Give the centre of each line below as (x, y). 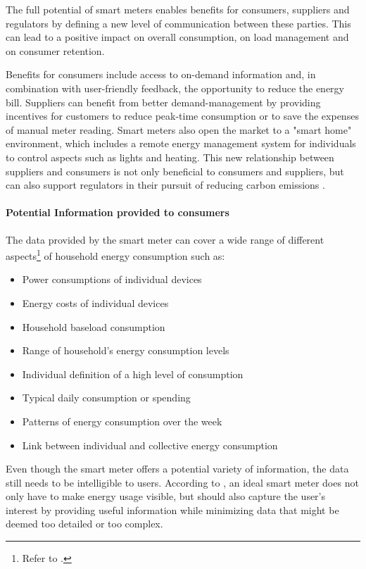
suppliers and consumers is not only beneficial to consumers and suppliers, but (175, 171)
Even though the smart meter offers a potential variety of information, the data (177, 469)
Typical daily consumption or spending (106, 398)
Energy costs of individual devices (95, 302)
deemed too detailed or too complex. (84, 524)
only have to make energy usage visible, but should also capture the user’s (166, 496)
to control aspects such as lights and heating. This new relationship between (170, 157)
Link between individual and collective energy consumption (150, 445)
